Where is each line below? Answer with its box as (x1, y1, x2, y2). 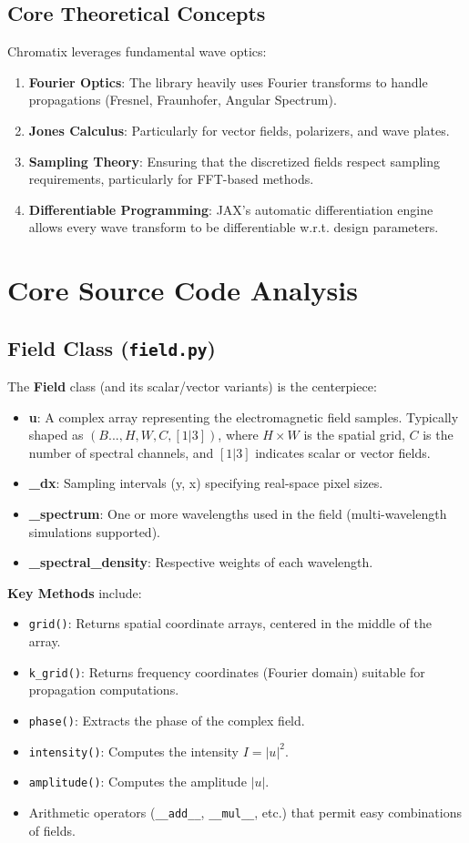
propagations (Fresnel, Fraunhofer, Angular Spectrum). (28, 90, 337, 109)
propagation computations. (28, 680, 179, 699)
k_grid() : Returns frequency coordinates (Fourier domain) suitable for (28, 662, 425, 681)
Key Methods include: (7, 583, 142, 602)
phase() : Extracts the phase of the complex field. (28, 710, 305, 729)
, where (218, 425, 259, 444)
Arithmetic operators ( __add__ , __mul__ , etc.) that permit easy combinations (28, 802, 462, 821)
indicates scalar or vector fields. (255, 442, 431, 462)
